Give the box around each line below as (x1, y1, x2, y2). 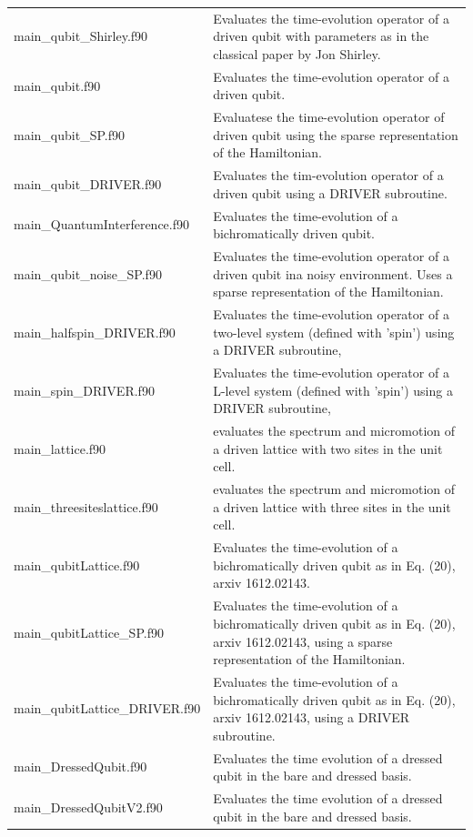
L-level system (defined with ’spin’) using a (213, 380, 453, 399)
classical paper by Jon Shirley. (213, 44, 381, 63)
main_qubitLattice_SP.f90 (14, 622, 164, 641)
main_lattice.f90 (14, 439, 106, 458)
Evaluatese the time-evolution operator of (213, 107, 445, 126)
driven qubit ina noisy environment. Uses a (213, 264, 453, 283)
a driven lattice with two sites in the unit (213, 439, 443, 458)
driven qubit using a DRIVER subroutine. (213, 183, 448, 202)
